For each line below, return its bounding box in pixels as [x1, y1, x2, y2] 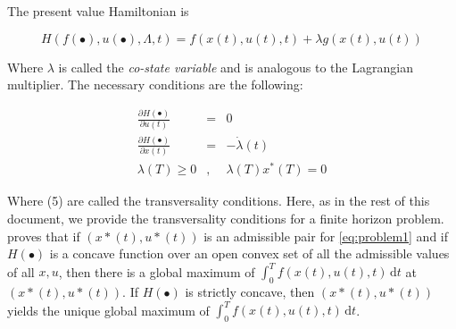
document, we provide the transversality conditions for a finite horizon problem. [7, 209, 444, 228]
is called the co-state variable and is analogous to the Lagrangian [58, 57, 413, 76]
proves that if [7, 226, 80, 245]
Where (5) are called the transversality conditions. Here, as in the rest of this [7, 191, 430, 210]
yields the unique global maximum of [7, 300, 210, 319]
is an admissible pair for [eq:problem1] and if [203, 226, 449, 245]
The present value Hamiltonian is [7, 2, 189, 20]
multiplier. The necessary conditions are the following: [7, 75, 303, 94]
